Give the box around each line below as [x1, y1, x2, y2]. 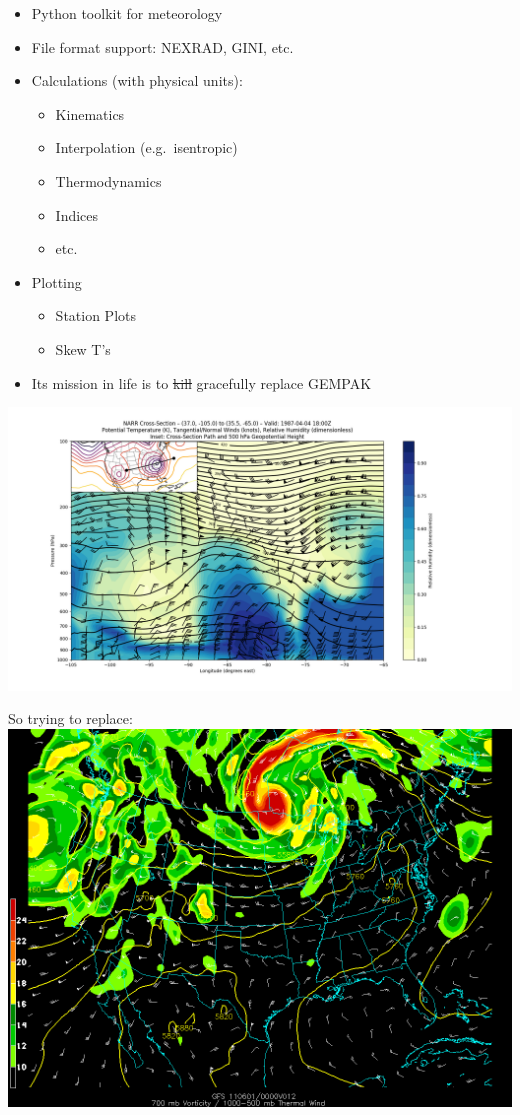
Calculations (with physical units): [31, 70, 243, 91]
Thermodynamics [55, 170, 162, 191]
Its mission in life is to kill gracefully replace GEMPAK [31, 372, 372, 393]
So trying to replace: [8, 708, 133, 729]
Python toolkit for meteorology [31, 3, 223, 23]
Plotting [31, 271, 82, 292]
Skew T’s [55, 338, 111, 359]
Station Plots [55, 305, 136, 326]
